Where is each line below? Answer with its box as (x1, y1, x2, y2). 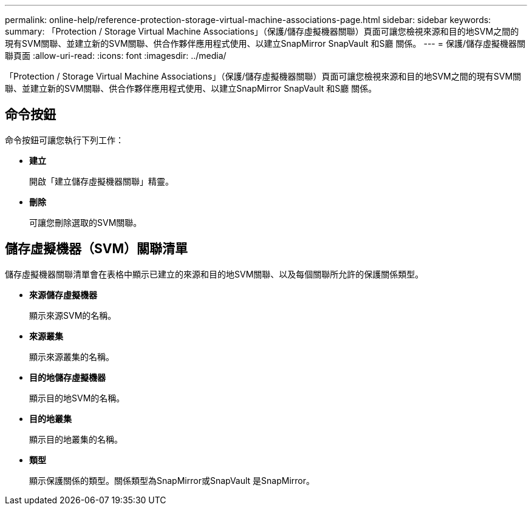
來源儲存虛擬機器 (29, 289, 97, 300)
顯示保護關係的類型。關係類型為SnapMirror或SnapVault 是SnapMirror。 (29, 475, 315, 486)
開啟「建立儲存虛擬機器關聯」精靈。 (29, 175, 174, 186)
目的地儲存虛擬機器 (29, 372, 106, 382)
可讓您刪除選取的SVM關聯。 (29, 217, 142, 228)
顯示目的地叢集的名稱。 (29, 433, 123, 444)
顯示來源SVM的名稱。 (29, 310, 117, 321)
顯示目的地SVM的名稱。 (29, 392, 125, 403)
